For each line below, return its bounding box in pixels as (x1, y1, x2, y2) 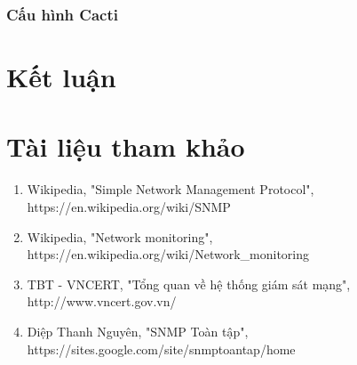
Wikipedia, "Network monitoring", (27, 227, 213, 246)
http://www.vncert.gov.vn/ (27, 292, 177, 311)
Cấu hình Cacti (6, 3, 118, 25)
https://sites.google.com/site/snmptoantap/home (27, 339, 296, 358)
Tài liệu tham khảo (6, 128, 245, 165)
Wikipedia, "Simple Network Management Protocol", (27, 180, 314, 199)
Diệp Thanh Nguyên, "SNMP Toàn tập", (27, 321, 249, 340)
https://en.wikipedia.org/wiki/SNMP (27, 197, 231, 215)
